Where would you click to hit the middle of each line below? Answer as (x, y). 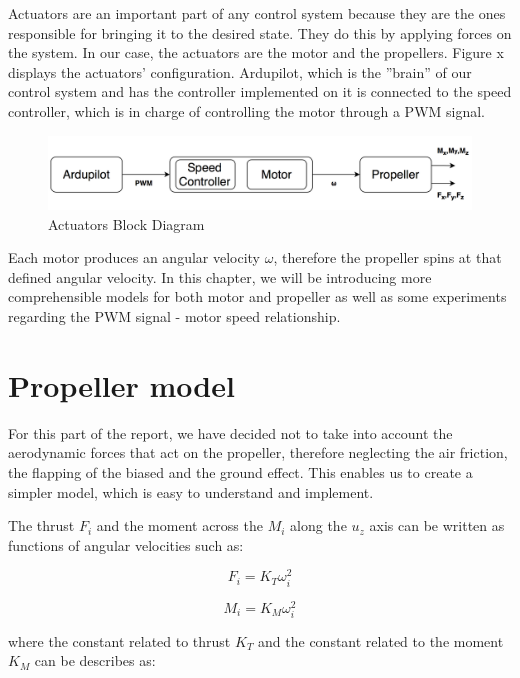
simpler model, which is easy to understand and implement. (191, 491)
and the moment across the (179, 525)
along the (318, 525)
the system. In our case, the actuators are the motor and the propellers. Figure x (256, 52)
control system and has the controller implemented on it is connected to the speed (260, 91)
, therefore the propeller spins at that (387, 257)
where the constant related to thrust (119, 640)
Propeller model (121, 384)
